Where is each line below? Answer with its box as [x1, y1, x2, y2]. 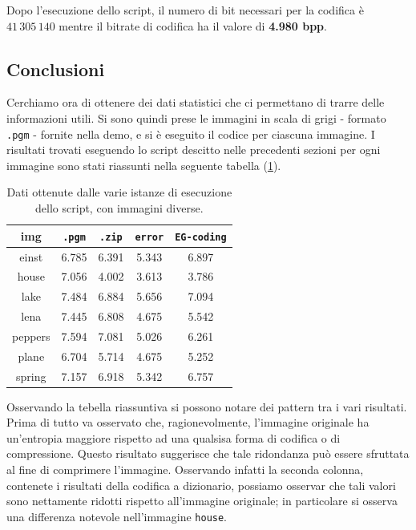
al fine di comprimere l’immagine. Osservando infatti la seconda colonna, [6, 461, 364, 478]
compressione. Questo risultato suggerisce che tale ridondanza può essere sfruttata [6, 445, 410, 462]
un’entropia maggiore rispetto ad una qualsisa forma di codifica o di [6, 429, 341, 446]
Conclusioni [6, 56, 105, 81]
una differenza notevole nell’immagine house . [6, 508, 228, 524]
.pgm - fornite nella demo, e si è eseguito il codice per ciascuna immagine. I [6, 125, 375, 142]
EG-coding [175, 231, 227, 243]
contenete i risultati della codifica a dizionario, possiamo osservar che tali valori [6, 476, 396, 493]
